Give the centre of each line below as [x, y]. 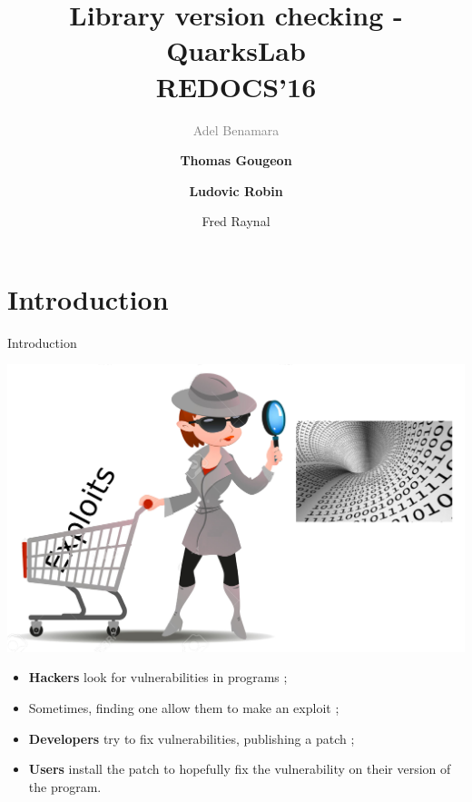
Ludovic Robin [236, 190]
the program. [65, 786]
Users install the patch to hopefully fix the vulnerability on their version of [240, 769]
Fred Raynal [236, 221]
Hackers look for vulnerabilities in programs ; [158, 677]
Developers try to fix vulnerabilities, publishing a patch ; [192, 738]
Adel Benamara [236, 129]
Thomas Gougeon [236, 160]
